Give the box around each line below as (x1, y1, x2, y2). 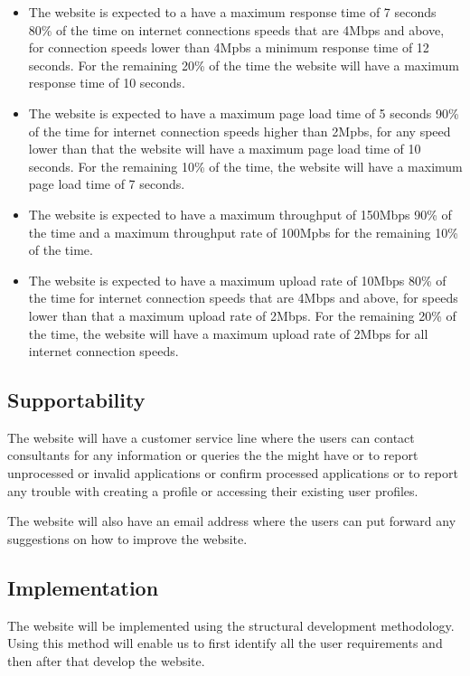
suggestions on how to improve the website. (7, 529, 248, 548)
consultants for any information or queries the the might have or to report (7, 446, 418, 465)
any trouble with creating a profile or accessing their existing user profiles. (7, 481, 418, 500)
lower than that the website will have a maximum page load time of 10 (28, 139, 421, 158)
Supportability (7, 386, 146, 414)
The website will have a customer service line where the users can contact (7, 427, 415, 446)
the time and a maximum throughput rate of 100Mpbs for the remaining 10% (28, 222, 458, 241)
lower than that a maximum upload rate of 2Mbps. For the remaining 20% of (28, 305, 456, 324)
